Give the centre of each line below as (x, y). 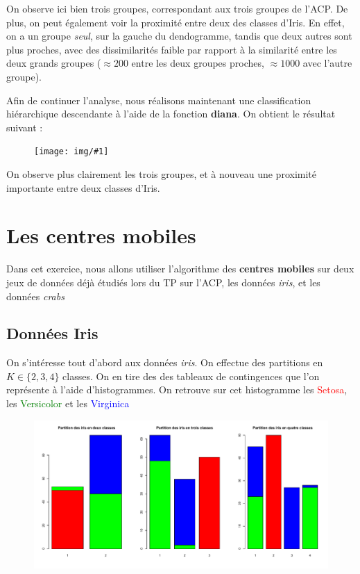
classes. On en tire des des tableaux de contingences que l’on (191, 376)
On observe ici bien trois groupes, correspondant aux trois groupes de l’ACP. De (177, 8)
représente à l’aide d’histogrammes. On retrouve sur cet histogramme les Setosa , (177, 389)
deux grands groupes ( (54, 63)
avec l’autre (327, 63)
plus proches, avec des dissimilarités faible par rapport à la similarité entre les (172, 49)
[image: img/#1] (71, 152)
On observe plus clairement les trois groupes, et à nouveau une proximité (162, 174)
